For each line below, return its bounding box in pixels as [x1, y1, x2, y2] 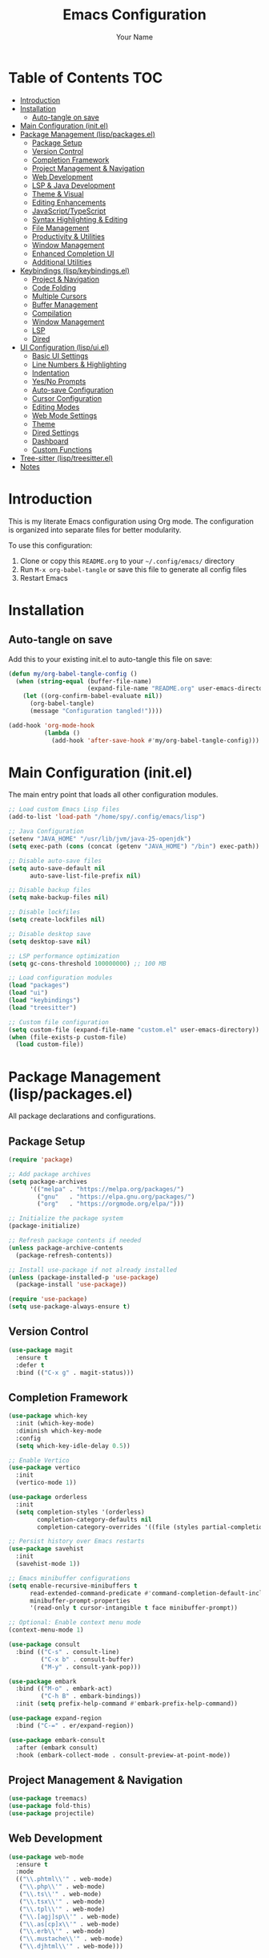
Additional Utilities [31, 257, 92, 266]
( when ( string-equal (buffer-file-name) [15, 677, 152, 685]
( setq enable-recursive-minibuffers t [8, 1582, 138, 1590]
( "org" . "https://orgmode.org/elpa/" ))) [37, 1200, 184, 1208]
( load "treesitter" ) [8, 1003, 78, 1011]
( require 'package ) [8, 1156, 74, 1164]
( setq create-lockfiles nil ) [8, 916, 106, 924]
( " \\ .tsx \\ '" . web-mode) [18, 1897, 106, 1906]
